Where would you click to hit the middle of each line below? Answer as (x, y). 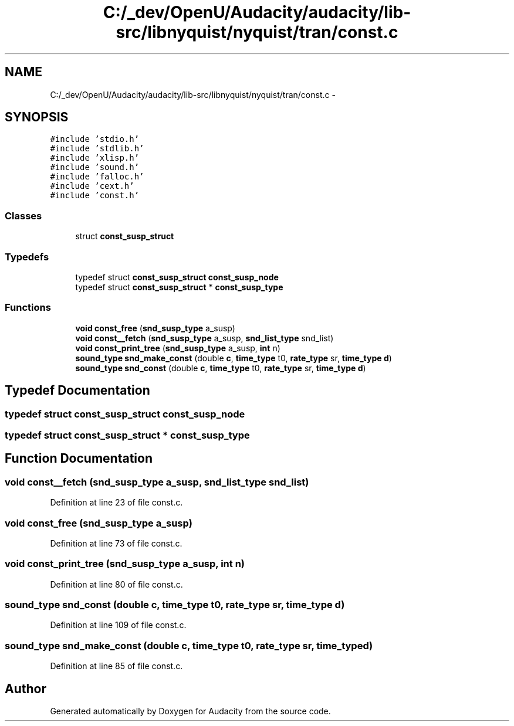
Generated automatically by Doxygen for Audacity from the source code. (190, 711)
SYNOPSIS (37, 117)
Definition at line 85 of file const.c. (116, 666)
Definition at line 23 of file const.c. (116, 503)
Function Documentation (79, 459)
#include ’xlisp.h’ (95, 158)
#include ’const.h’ (95, 196)
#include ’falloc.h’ (97, 177)
